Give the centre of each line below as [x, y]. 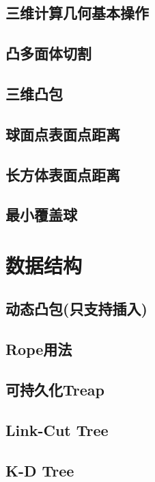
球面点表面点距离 [63, 134]
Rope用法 [39, 349]
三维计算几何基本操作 [77, 13]
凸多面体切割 [48, 53]
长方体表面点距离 [63, 174]
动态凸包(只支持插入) [76, 309]
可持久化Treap [55, 390]
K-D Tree [40, 470]
